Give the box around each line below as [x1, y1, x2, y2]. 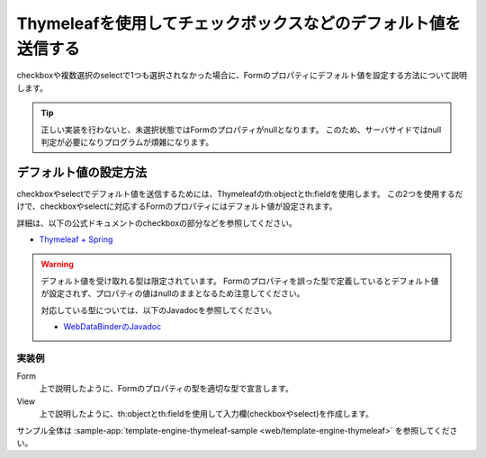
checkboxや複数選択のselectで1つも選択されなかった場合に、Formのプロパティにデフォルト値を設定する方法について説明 [16, 70, 467, 81]
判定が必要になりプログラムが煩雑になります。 [40, 136, 214, 148]
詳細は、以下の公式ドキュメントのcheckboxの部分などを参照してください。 [16, 217, 297, 229]
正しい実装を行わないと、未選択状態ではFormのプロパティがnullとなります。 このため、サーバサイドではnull [40, 124, 442, 135]
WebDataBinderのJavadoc [63, 320, 162, 332]
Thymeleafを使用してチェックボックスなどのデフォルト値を [16, 13, 461, 33]
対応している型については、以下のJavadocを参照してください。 [40, 304, 277, 315]
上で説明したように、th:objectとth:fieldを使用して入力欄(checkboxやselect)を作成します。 [39, 409, 373, 419]
